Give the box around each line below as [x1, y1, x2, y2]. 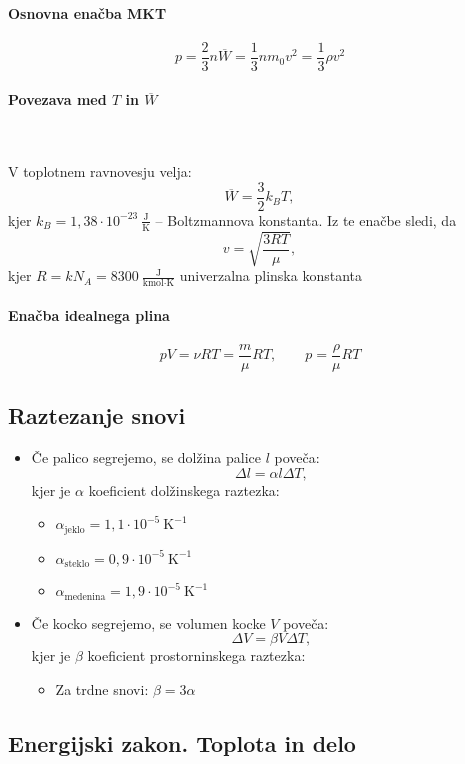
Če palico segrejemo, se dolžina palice [31, 447, 262, 468]
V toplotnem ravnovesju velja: [8, 161, 192, 182]
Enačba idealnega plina [8, 304, 170, 325]
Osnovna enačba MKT [8, 2, 167, 23]
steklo [64, 559, 90, 570]
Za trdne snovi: [55, 678, 149, 699]
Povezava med [8, 89, 107, 110]
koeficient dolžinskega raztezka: [88, 479, 280, 500]
